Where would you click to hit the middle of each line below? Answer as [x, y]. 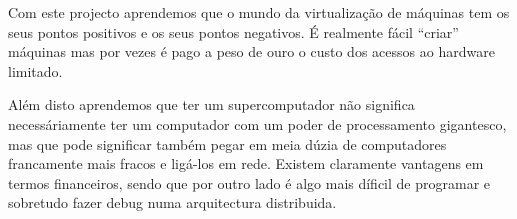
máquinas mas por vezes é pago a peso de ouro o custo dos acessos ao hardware [251, 51]
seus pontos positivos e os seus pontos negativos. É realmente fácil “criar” [233, 31]
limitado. [35, 70]
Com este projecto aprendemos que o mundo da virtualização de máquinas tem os [259, 12]
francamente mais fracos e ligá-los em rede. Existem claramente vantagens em [246, 163]
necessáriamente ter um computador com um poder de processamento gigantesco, [257, 123]
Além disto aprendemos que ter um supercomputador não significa [211, 104]
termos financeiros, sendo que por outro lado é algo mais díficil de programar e [249, 182]
